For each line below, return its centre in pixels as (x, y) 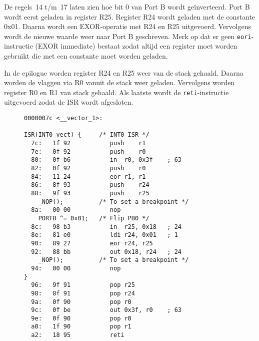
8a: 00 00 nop (76, 210)
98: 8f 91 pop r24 (83, 293)
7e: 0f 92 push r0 (88, 151)
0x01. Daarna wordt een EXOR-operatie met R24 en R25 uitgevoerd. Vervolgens (127, 26)
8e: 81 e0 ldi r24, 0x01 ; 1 (104, 235)
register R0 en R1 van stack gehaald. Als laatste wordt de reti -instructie (116, 92)
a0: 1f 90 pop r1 (81, 327)
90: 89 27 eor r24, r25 (92, 243)
